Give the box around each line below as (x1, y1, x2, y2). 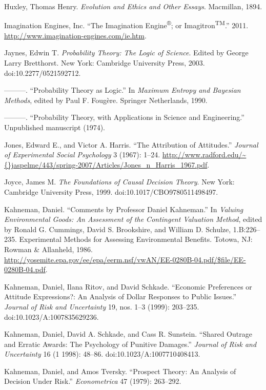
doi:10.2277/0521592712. (4, 67, 81, 78)
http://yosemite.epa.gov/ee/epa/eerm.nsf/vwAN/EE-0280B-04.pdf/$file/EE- (4, 254, 246, 264)
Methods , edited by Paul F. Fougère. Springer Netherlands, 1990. (4, 94, 208, 105)
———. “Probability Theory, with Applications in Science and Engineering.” (4, 112, 244, 122)
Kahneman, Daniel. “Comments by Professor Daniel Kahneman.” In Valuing (4, 203, 243, 214)
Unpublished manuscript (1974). (4, 122, 106, 132)
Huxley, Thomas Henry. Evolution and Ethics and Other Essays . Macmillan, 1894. (4, 1, 262, 11)
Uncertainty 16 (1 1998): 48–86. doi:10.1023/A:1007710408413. (4, 348, 200, 359)
